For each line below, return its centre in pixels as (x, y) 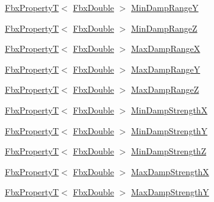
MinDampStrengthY (169, 130)
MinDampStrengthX (169, 110)
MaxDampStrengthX (170, 171)
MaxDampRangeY (166, 69)
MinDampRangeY (165, 7)
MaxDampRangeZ (165, 89)
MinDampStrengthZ (169, 151)
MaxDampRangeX (166, 49)
